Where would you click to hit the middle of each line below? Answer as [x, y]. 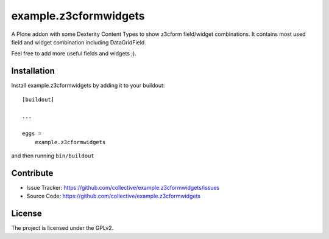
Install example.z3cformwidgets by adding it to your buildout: [88, 86]
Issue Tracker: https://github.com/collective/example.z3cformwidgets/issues [123, 187]
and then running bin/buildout [53, 156]
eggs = [32, 133]
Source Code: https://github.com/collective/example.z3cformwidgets [114, 196]
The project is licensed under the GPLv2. [62, 228]
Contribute [32, 173]
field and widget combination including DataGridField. [79, 42]
